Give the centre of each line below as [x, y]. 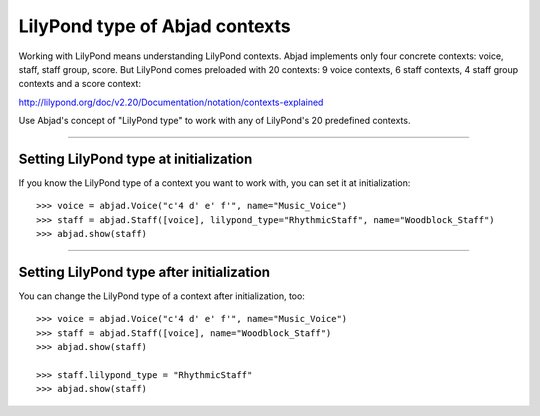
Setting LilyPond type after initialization [144, 272]
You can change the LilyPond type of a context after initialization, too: [161, 296]
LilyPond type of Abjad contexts [154, 26]
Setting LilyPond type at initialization [135, 158]
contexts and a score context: [80, 84]
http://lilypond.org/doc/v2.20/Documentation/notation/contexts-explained [171, 102]
